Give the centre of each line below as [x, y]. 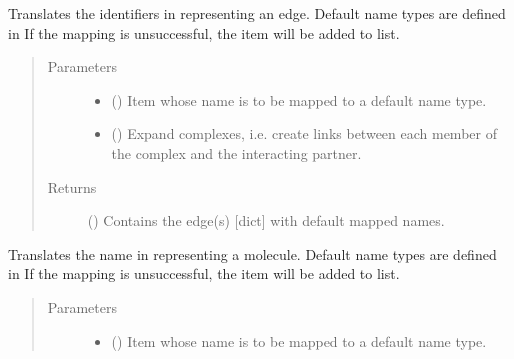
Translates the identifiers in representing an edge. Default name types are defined [257, 13]
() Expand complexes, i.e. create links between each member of [304, 133]
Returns [72, 186]
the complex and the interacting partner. [236, 152]
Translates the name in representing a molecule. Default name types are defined [252, 253]
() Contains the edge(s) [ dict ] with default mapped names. [266, 220]
